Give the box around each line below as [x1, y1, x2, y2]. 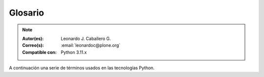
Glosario [9, 7, 44, 18]
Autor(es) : [22, 36, 44, 41]
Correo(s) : [22, 42, 44, 48]
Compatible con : [22, 49, 57, 55]
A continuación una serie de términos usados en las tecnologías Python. [9, 65, 155, 71]
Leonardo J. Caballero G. [61, 36, 111, 41]
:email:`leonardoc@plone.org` [61, 42, 121, 48]
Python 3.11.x [61, 49, 87, 55]
